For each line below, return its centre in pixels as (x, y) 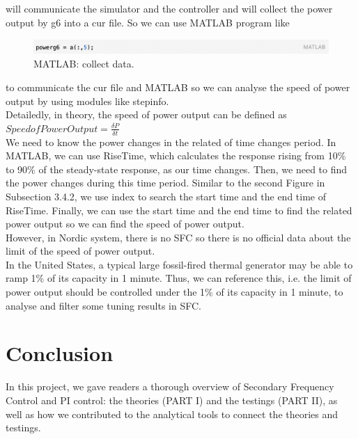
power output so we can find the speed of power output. (125, 224)
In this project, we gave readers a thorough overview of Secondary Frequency (170, 386)
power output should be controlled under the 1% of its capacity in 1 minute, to (174, 292)
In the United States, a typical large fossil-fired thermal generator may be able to (179, 264)
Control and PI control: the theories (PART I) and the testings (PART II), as (172, 400)
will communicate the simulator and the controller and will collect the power (169, 8)
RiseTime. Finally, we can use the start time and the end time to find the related (179, 210)
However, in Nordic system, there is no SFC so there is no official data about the (178, 237)
